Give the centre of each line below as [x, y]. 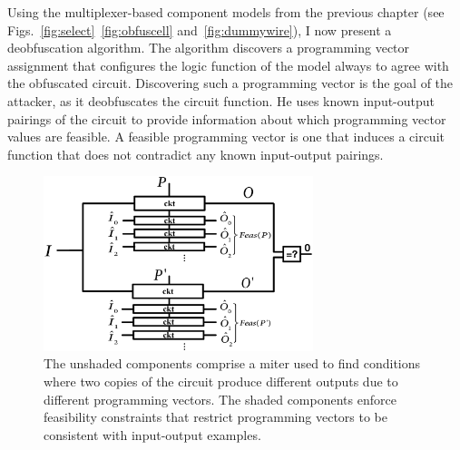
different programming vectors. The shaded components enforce [220, 399]
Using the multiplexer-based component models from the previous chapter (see [226, 12]
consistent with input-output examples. [152, 434]
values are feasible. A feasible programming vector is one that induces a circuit [226, 137]
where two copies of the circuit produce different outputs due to [221, 381]
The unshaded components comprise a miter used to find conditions [232, 363]
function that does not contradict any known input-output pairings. [196, 154]
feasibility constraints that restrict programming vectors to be [216, 417]
